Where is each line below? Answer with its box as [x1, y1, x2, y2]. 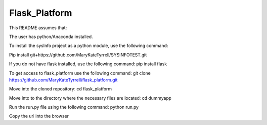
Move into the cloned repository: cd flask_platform [9, 86, 112, 92]
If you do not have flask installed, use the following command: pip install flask [9, 61, 167, 67]
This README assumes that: [9, 25, 67, 31]
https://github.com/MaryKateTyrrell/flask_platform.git [9, 77, 118, 83]
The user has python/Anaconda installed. [9, 34, 93, 40]
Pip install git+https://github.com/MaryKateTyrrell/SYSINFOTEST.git [9, 52, 147, 58]
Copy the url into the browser [9, 113, 69, 119]
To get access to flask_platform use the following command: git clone [9, 70, 151, 76]
